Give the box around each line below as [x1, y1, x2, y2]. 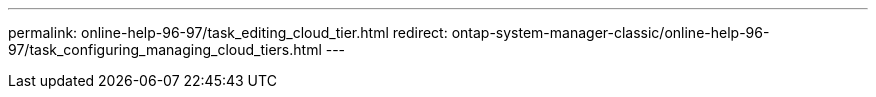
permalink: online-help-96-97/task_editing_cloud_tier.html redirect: [8, 24, 448, 41]
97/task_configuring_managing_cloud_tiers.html [8, 41, 322, 58]
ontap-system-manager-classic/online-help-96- [451, 24, 770, 41]
